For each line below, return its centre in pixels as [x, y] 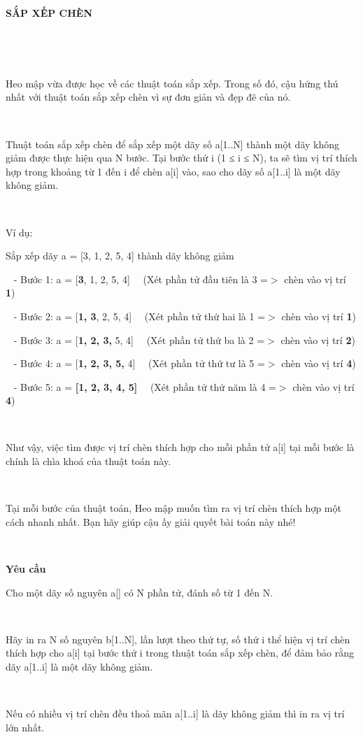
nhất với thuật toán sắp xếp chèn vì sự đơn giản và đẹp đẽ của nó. [148, 97]
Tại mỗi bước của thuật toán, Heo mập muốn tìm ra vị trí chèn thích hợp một [173, 508]
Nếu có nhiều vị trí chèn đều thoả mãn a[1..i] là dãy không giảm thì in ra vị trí [175, 714]
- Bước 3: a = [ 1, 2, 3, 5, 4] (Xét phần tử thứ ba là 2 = [139, 339]
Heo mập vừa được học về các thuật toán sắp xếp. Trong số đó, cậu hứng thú [172, 83]
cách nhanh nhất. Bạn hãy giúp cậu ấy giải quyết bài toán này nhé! [151, 521]
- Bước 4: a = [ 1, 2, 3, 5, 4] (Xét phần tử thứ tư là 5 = [139, 363]
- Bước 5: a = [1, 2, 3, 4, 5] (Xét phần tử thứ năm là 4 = [145, 386]
